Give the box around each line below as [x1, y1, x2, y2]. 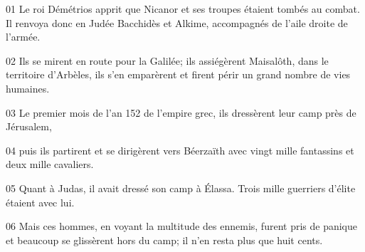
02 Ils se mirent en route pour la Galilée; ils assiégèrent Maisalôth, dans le [6, 53, 329, 68]
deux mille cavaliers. [6, 157, 94, 172]
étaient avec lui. [6, 194, 75, 209]
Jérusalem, [6, 119, 52, 134]
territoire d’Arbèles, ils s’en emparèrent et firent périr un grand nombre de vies [6, 67, 351, 82]
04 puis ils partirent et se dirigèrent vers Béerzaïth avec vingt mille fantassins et [6, 142, 354, 157]
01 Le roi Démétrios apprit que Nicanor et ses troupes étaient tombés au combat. [6, 1, 360, 16]
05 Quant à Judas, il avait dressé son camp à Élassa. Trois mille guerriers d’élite [6, 180, 356, 195]
